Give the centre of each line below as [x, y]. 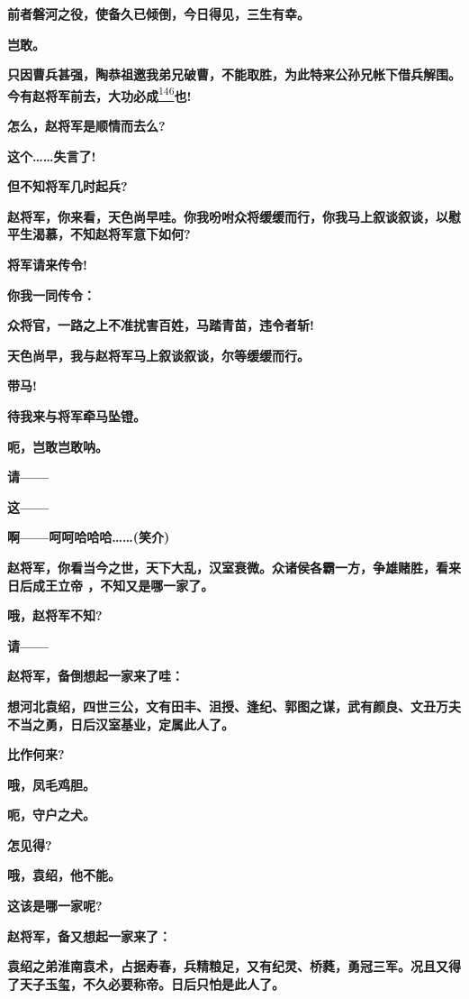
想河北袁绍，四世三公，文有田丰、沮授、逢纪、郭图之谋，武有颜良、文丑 [221, 706]
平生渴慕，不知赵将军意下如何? [99, 234]
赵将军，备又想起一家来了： [89, 935]
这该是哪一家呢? [55, 906]
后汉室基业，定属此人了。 [158, 724]
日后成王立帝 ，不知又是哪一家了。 [111, 585]
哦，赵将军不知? [55, 615]
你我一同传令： [51, 294]
